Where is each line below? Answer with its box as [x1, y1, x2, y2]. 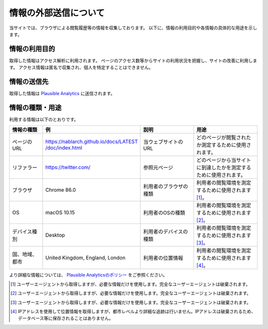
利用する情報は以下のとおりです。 [9, 116, 79, 122]
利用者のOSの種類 [143, 210, 186, 217]
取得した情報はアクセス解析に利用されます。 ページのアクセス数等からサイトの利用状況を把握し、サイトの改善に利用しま [9, 57, 258, 63]
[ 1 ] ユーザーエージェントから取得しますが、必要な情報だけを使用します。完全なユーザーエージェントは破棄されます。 [10, 281, 251, 287]
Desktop [45, 232, 66, 239]
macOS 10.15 [45, 209, 75, 216]
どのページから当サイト [196, 157, 252, 164]
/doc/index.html [45, 144, 82, 151]
